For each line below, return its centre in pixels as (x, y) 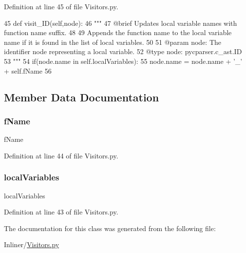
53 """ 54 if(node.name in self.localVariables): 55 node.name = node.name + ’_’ (123, 61)
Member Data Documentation (82, 97)
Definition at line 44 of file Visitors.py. (61, 155)
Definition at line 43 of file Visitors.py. (61, 212)
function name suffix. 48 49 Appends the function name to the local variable (118, 32)
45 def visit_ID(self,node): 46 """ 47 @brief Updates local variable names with (121, 23)
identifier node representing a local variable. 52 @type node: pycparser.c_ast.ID (123, 51)
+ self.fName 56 (28, 70)
